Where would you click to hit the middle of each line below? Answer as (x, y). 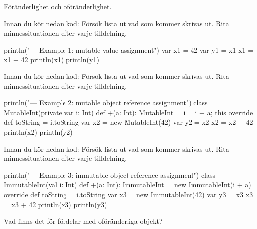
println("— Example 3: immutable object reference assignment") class (110, 175)
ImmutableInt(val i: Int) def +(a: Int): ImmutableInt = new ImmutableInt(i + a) (128, 185)
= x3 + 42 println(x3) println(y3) (56, 204)
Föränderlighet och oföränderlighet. (58, 6)
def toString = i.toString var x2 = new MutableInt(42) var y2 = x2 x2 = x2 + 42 (128, 122)
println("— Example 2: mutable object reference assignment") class (106, 103)
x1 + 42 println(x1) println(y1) (52, 59)
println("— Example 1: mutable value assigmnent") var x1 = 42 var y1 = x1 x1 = (129, 49)
